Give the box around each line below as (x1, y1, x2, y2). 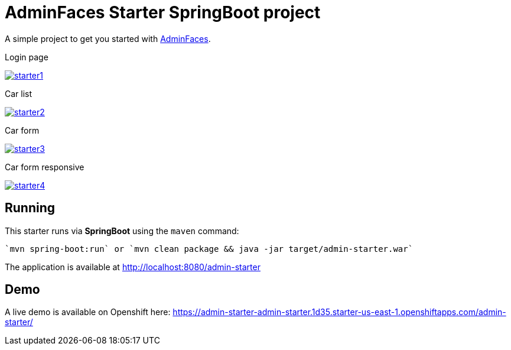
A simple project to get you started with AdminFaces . (5, 33, 211, 44)
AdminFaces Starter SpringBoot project (5, 2, 321, 22)
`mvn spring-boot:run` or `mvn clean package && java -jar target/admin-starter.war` (5, 244, 414, 254)
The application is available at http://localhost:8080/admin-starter (5, 261, 261, 272)
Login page (5, 51, 48, 62)
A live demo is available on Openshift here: (5, 307, 171, 317)
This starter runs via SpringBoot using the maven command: (5, 225, 239, 236)
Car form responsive (5, 161, 84, 172)
